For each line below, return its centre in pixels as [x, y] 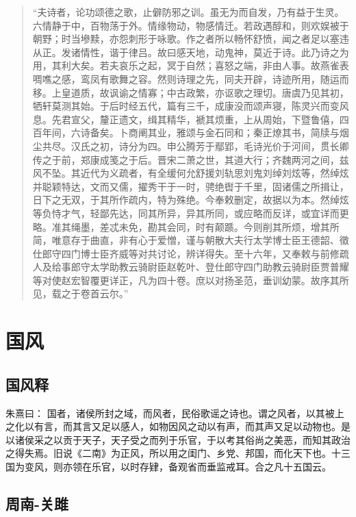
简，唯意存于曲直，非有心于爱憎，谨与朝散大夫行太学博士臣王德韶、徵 [191, 240]
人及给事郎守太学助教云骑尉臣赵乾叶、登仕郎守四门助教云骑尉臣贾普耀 [191, 267]
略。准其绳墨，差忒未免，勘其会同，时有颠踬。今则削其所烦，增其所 [186, 226]
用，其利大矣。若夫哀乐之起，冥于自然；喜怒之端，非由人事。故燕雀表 [191, 65]
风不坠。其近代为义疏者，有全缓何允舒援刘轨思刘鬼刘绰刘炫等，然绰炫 [191, 173]
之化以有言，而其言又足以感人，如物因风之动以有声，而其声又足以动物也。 [173, 426]
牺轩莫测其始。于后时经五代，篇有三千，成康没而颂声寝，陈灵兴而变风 [191, 106]
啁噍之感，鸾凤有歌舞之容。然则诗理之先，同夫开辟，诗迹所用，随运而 [191, 78]
